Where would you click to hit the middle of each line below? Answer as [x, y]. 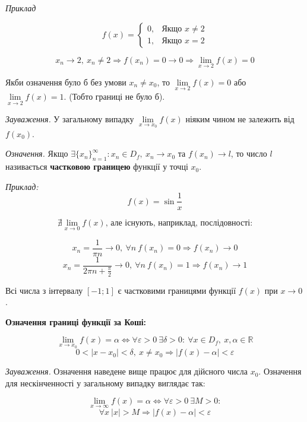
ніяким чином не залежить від [240, 119]
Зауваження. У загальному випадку [70, 119]
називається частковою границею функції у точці [97, 166]
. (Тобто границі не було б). [114, 96]
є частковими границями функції [177, 290]
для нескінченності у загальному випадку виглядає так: [105, 383]
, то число [249, 153]
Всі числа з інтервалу [44, 290]
